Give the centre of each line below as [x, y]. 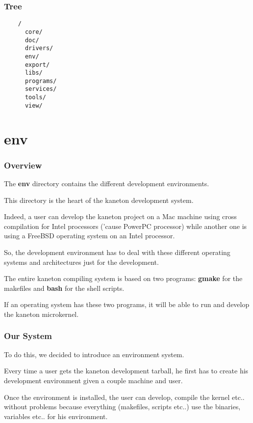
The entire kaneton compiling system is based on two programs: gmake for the [123, 278]
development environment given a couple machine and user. [93, 380]
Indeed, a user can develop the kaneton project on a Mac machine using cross [120, 216]
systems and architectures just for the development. [81, 262]
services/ [41, 89]
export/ [37, 65]
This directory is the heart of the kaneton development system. [99, 200]
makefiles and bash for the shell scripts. [64, 288]
